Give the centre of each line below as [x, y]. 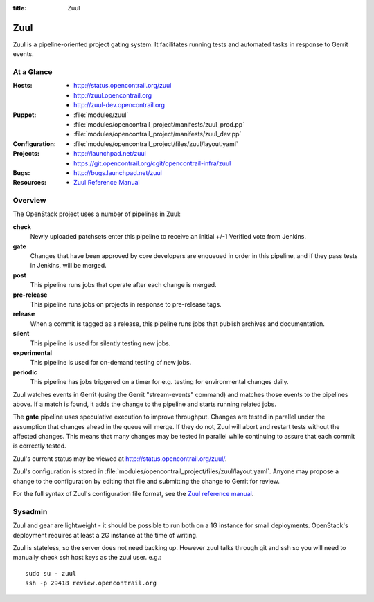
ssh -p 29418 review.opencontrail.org [91, 583]
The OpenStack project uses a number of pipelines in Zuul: [97, 214]
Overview [29, 201]
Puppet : [25, 115]
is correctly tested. [39, 446]
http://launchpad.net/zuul [110, 154]
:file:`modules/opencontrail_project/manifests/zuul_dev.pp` [158, 134]
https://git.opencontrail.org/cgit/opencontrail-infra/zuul [152, 163]
